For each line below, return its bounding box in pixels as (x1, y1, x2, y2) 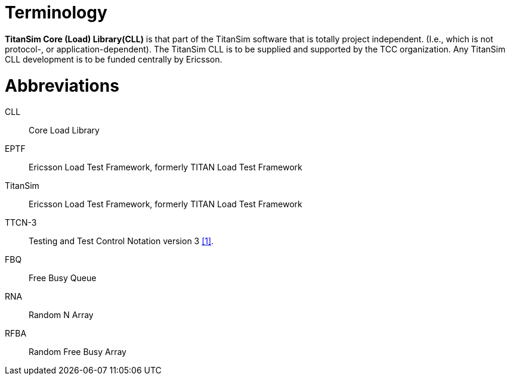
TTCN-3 (5, 217, 37, 228)
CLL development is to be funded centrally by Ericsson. (5, 54, 222, 64)
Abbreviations (5, 75, 119, 96)
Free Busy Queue (29, 273, 97, 284)
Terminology (5, 2, 107, 23)
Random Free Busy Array (29, 347, 126, 357)
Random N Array (29, 310, 94, 320)
